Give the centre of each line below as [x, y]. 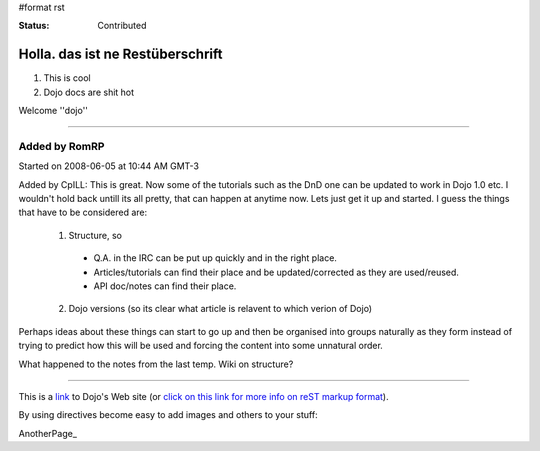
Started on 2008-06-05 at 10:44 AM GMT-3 [109, 166]
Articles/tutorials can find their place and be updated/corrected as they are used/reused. [276, 272]
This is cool [67, 78]
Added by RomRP [61, 146]
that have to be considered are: [83, 212]
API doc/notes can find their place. [165, 286]
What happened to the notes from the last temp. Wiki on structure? [156, 364]
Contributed [122, 26]
